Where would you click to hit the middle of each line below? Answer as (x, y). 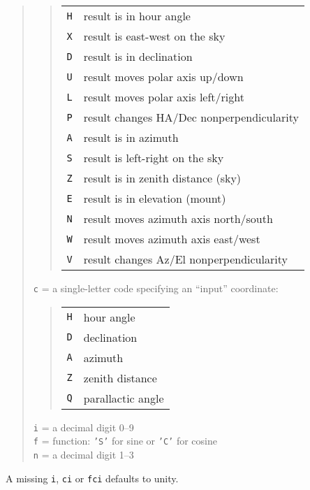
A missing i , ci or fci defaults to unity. (92, 478)
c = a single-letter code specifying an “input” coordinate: (156, 288)
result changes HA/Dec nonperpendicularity (191, 117)
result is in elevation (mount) (155, 198)
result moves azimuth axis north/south (178, 218)
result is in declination (138, 56)
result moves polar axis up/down (163, 77)
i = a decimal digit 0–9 (83, 427)
